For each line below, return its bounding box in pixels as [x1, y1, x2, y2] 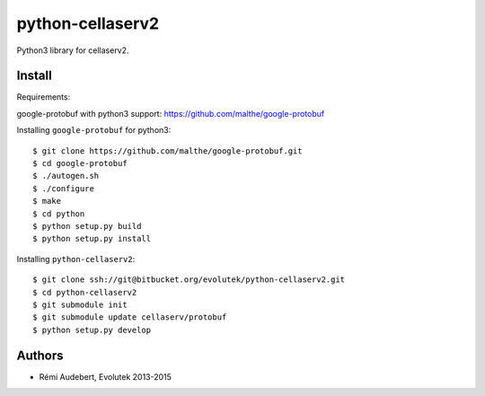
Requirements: [16, 92, 71, 102]
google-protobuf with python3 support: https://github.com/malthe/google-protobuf [16, 108, 325, 119]
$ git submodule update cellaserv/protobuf [32, 312, 227, 322]
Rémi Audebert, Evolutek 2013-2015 [39, 371, 172, 382]
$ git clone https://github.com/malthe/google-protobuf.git [32, 145, 303, 156]
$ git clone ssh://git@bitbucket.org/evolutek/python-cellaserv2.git [32, 275, 346, 285]
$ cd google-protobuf [32, 158, 128, 169]
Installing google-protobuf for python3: [16, 125, 172, 136]
